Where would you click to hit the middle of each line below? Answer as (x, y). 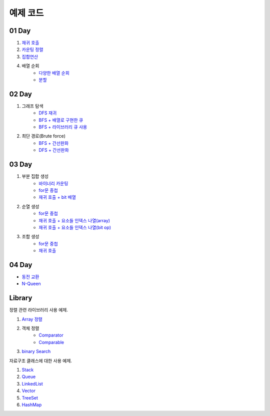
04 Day (21, 265)
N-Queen (31, 284)
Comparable (51, 342)
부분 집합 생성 (35, 176)
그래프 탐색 (32, 106)
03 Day (21, 165)
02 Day (21, 94)
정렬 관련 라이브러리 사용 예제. (39, 310)
